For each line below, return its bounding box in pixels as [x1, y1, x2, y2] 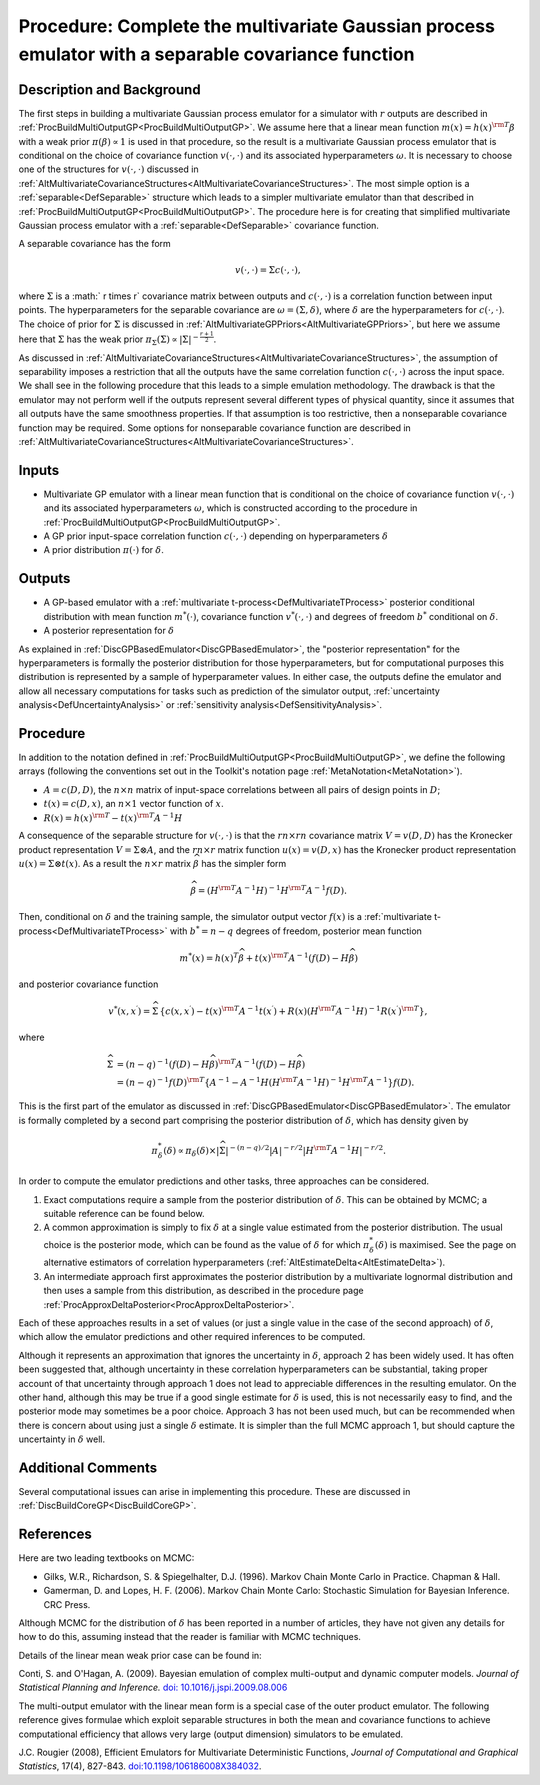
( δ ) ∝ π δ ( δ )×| [163, 1145, 220, 1159]
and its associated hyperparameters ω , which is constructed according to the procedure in [43, 502, 418, 514]
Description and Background [18, 81, 201, 98]
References [18, 1526, 92, 1543]
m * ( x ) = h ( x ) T [179, 950, 239, 964]
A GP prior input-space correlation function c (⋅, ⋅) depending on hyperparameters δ [43, 530, 389, 542]
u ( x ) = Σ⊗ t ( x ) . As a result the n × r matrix [18, 857, 192, 869]
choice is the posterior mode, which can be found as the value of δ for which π [43, 1238, 370, 1250]
